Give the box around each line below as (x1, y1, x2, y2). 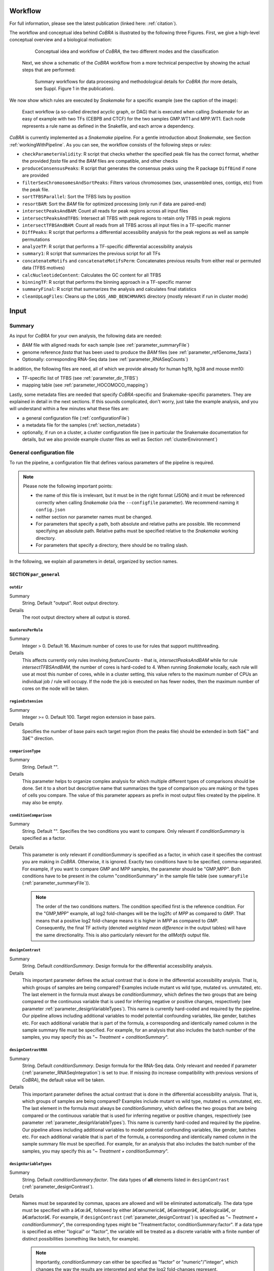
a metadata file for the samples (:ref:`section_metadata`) (22, 422, 140, 428)
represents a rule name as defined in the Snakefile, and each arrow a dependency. (22, 123, 195, 129)
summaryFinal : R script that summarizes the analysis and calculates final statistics (22, 286, 196, 292)
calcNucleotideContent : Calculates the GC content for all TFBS (22, 272, 161, 278)
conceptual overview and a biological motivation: (9, 37, 112, 43)
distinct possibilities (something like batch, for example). (22, 1235, 140, 1242)
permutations (22, 236, 50, 243)
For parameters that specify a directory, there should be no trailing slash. (36, 542, 188, 549)
